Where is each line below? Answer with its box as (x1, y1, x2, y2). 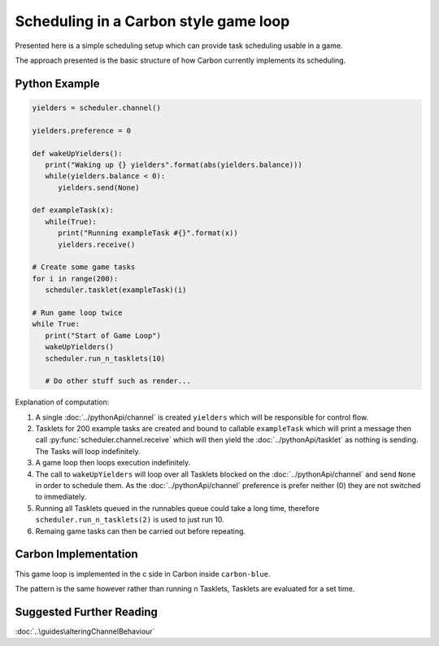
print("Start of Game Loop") (45, 330, 162, 340)
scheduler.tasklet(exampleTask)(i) (45, 286, 187, 295)
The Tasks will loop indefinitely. (35, 446, 141, 456)
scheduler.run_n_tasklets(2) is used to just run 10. (35, 515, 224, 525)
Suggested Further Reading (15, 605, 159, 618)
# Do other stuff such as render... (45, 377, 191, 386)
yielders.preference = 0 (32, 126, 132, 135)
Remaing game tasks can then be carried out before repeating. (35, 526, 246, 536)
